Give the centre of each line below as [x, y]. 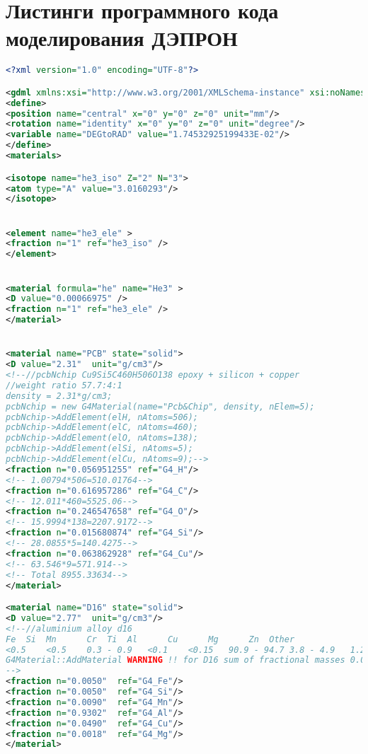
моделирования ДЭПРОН [122, 38]
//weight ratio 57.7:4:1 [64, 385]
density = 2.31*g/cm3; [59, 396]
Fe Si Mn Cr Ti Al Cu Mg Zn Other [150, 639]
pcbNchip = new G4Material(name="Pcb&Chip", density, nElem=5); [160, 406]
